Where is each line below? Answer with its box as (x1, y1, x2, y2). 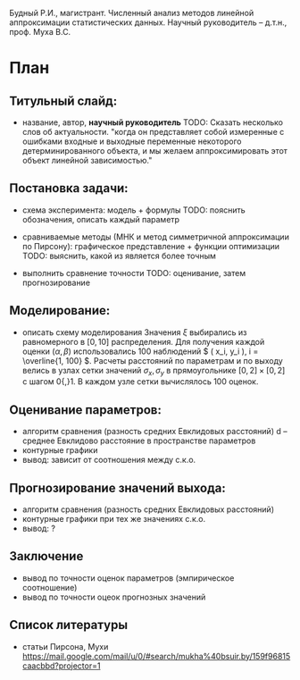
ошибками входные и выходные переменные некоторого (21, 136, 242, 147)
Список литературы (9, 617, 128, 633)
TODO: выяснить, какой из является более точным (21, 250, 216, 261)
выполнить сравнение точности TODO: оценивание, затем (21, 267, 246, 278)
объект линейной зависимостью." (21, 155, 153, 165)
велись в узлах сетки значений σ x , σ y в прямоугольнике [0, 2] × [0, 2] (21, 365, 286, 378)
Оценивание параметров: (9, 402, 162, 417)
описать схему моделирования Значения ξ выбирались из (21, 326, 247, 338)
